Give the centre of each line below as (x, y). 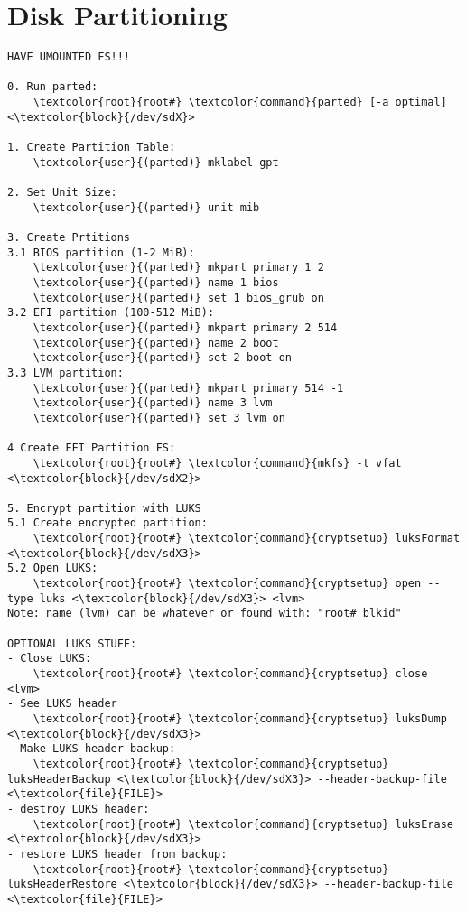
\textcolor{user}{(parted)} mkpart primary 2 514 (185, 327)
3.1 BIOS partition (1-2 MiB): (101, 252)
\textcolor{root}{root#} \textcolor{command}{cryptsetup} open (227, 584)
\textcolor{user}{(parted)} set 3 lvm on (159, 418)
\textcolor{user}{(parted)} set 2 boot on (162, 358)
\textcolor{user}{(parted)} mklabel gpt (156, 162)
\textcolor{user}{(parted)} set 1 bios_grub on (178, 298)
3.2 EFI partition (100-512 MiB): (111, 313)
